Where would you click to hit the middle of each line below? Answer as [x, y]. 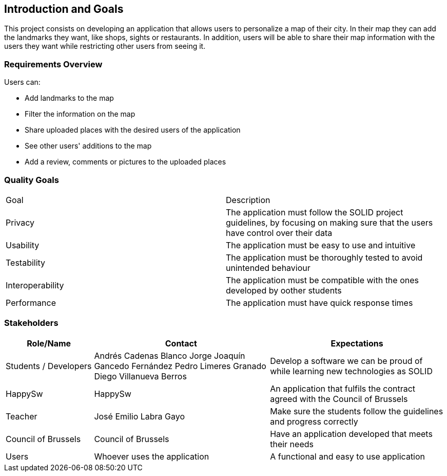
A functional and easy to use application [348, 456]
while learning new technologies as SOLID [351, 371]
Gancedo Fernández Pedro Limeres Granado [180, 366]
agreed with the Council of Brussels [339, 399]
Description [248, 200]
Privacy [20, 222]
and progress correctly [314, 421]
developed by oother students [284, 290]
